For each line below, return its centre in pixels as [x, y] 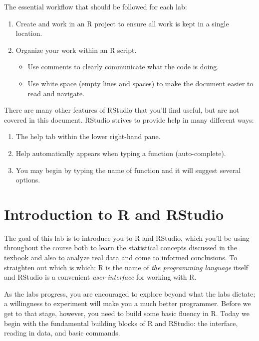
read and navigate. [56, 93]
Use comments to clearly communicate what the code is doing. [123, 67]
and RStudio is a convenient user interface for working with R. [100, 277]
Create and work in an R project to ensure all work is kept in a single [122, 23]
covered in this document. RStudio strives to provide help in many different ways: [129, 119]
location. [29, 33]
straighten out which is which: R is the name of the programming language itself [126, 267]
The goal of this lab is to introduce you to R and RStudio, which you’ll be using [127, 238]
